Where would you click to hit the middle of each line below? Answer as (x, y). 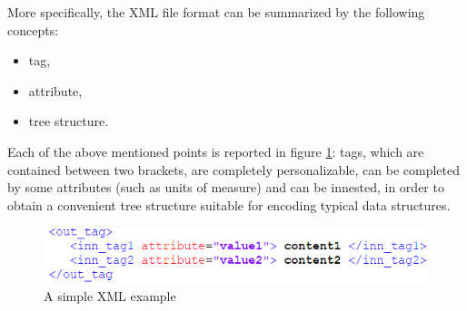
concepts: (33, 29)
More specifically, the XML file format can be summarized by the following (216, 12)
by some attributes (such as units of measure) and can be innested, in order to (226, 187)
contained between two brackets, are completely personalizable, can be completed (233, 169)
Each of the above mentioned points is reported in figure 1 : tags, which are (216, 151)
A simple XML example (110, 295)
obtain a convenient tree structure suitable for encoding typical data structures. (229, 204)
